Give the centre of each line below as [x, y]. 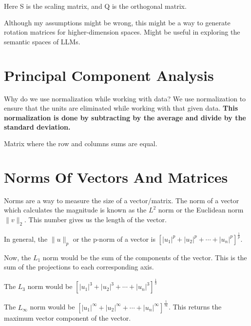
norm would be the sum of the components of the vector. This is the [145, 257]
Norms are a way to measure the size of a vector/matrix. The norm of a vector [122, 200]
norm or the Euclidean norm [201, 210]
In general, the [26, 239]
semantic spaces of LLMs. [42, 41]
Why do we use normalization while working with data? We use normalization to [125, 98]
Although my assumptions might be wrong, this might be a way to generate [117, 22]
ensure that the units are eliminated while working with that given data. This [121, 108]
